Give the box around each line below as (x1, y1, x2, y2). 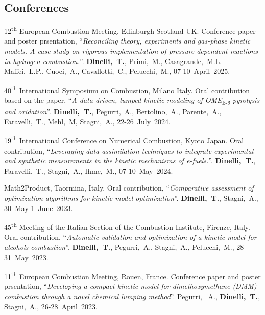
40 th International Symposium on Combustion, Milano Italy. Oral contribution (4, 83, 250, 95)
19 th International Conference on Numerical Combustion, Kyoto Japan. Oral (4, 134, 244, 146)
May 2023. (14, 251, 49, 262)
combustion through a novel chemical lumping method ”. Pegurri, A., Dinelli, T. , (4, 291, 260, 302)
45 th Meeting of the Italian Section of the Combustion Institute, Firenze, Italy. (4, 220, 250, 232)
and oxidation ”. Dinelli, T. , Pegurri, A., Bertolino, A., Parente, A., (4, 106, 222, 117)
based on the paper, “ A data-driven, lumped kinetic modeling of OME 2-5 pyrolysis (4, 95, 260, 107)
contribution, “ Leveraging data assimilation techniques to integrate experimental (4, 145, 254, 156)
